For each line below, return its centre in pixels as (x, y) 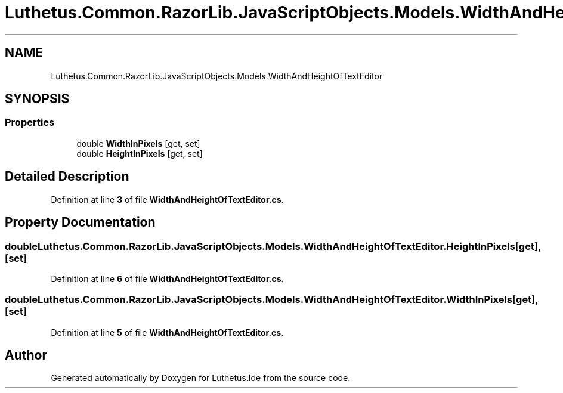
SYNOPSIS (37, 99)
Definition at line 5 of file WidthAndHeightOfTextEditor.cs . (167, 332)
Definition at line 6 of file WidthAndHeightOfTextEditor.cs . (167, 278)
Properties (30, 123)
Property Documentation (80, 222)
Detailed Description (67, 177)
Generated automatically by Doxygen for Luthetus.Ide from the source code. (201, 378)
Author (26, 355)
